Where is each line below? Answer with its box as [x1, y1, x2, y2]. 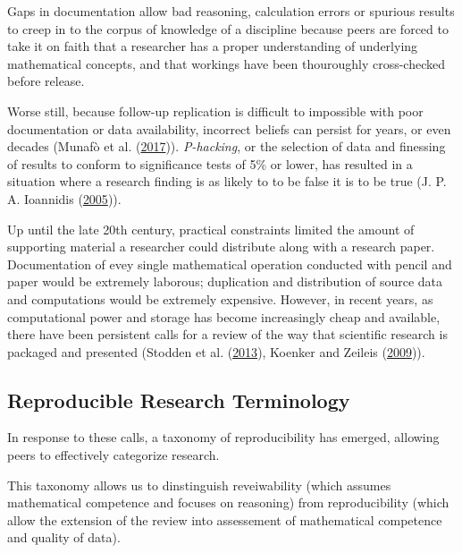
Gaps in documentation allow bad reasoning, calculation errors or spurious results [7, 2, 455, 20]
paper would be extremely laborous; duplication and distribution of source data [7, 272, 443, 291]
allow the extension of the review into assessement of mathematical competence [7, 510, 442, 529]
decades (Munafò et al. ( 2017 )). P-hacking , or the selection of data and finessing [7, 137, 446, 156]
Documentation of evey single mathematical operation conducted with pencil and [7, 254, 452, 273]
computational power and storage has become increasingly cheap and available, [7, 307, 441, 326]
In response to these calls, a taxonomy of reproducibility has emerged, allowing [7, 428, 440, 447]
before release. [7, 72, 85, 90]
